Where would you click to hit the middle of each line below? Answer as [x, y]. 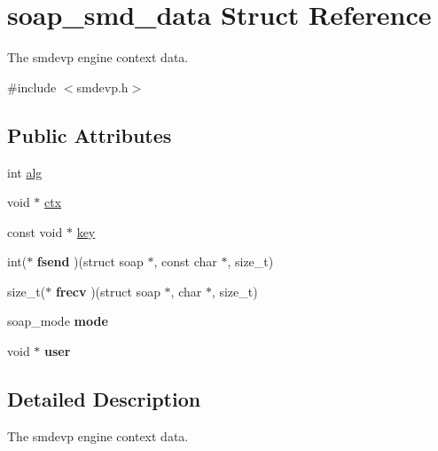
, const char [185, 261]
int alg [25, 172]
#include [32, 87]
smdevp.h [102, 87]
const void [35, 231]
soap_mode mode [58, 321]
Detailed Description [104, 399]
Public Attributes [90, 135]
